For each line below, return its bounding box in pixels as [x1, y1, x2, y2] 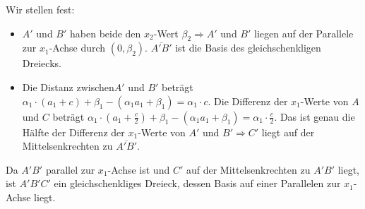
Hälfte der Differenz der [22, 124, 125, 139]
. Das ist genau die [274, 109, 355, 124]
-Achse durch [49, 40, 106, 55]
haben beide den [70, 25, 141, 40]
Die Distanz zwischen [22, 79, 114, 94]
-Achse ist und [107, 162, 170, 177]
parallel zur [45, 162, 95, 177]
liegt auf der [261, 124, 315, 139]
